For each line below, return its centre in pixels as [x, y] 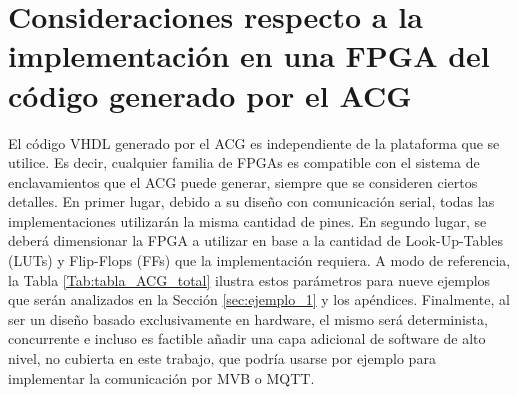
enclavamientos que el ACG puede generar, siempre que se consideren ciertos [243, 181]
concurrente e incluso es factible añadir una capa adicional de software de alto [247, 338]
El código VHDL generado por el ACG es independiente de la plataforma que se [254, 142]
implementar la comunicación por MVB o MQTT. [161, 377]
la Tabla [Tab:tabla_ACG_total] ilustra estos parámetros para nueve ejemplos [249, 279]
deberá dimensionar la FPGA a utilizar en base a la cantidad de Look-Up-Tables [255, 240]
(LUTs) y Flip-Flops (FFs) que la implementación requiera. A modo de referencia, [259, 260]
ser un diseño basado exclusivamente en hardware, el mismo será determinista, [248, 318]
